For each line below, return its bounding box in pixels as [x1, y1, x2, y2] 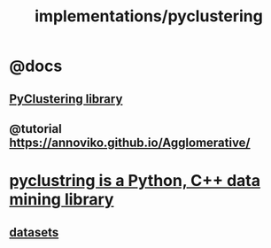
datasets [9, 224, 59, 240]
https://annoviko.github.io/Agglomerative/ [9, 135, 251, 150]
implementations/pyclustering [35, 6, 263, 27]
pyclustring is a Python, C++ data [9, 171, 261, 191]
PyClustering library [9, 91, 123, 106]
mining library [9, 190, 114, 210]
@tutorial [9, 121, 62, 136]
